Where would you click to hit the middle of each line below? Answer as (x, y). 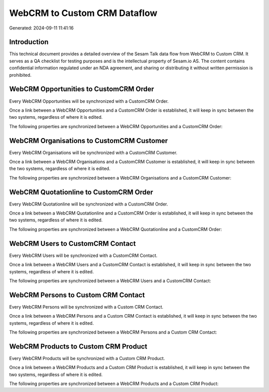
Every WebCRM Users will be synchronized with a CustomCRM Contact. (83, 255)
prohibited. (20, 75)
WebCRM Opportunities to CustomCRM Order (82, 89)
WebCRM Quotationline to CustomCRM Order (81, 192)
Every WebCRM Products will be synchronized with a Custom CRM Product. (87, 358)
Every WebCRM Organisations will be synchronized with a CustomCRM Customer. (93, 153)
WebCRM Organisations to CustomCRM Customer (88, 140)
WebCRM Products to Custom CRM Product (78, 346)
